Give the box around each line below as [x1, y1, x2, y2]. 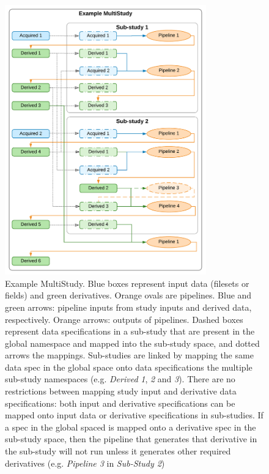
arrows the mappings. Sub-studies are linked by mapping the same [5, 349, 254, 361]
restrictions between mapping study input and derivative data [5, 385, 237, 398]
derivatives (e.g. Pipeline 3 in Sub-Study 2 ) [5, 456, 165, 469]
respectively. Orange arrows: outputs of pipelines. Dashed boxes [5, 313, 243, 325]
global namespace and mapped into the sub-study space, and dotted [5, 336, 260, 349]
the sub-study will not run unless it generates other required [5, 445, 231, 457]
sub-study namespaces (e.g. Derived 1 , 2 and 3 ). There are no [5, 372, 235, 385]
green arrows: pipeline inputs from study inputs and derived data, [5, 300, 252, 313]
